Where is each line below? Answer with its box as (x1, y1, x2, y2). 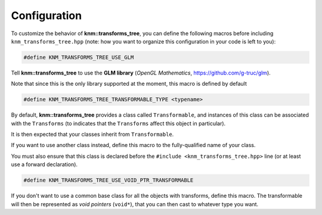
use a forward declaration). (11, 161, 78, 168)
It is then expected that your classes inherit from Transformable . (11, 131, 174, 138)
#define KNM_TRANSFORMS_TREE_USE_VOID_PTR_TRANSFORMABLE (23, 177, 194, 184)
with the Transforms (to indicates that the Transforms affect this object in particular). (11, 120, 226, 127)
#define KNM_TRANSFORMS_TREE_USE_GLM (23, 54, 134, 61)
